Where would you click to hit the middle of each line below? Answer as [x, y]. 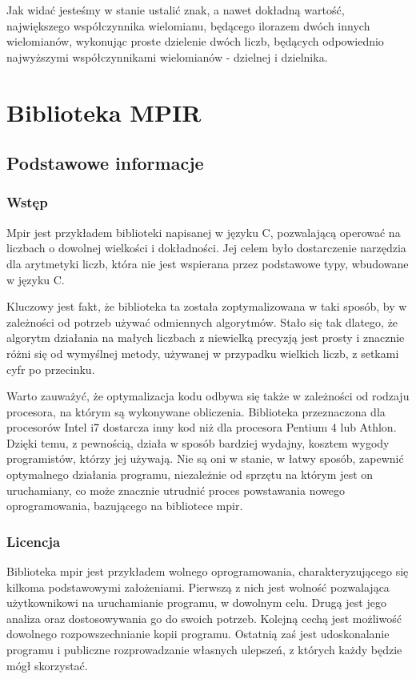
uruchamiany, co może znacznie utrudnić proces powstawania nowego [176, 490]
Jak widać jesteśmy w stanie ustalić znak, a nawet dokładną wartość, [176, 10]
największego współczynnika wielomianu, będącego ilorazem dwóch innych [188, 25]
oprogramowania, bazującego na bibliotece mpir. [125, 506]
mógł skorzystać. [47, 665]
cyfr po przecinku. [51, 369]
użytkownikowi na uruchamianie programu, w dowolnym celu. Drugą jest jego [196, 603]
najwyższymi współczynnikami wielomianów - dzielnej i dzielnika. [167, 56]
